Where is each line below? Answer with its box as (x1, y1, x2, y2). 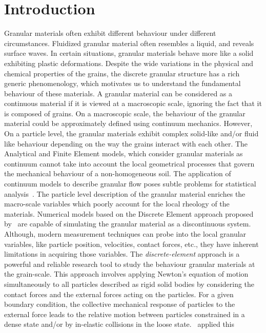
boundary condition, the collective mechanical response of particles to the (4, 299, 235, 309)
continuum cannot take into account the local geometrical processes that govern (4, 158, 255, 169)
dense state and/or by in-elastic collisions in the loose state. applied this (4, 319, 235, 329)
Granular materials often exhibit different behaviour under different (4, 28, 216, 38)
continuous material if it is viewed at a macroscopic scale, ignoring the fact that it (4, 98, 262, 109)
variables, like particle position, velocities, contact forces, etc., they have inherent (4, 238, 259, 249)
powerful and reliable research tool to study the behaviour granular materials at (4, 258, 255, 269)
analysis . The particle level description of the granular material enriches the (4, 188, 245, 199)
